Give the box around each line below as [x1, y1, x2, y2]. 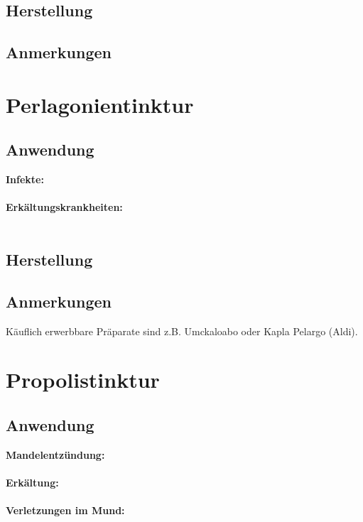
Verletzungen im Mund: [6, 503, 125, 518]
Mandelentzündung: [6, 447, 105, 462]
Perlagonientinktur [6, 89, 194, 119]
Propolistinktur [6, 365, 160, 394]
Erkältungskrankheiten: [6, 200, 123, 214]
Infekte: [6, 172, 44, 187]
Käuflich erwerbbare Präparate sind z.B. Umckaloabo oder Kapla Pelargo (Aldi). [6, 323, 358, 338]
